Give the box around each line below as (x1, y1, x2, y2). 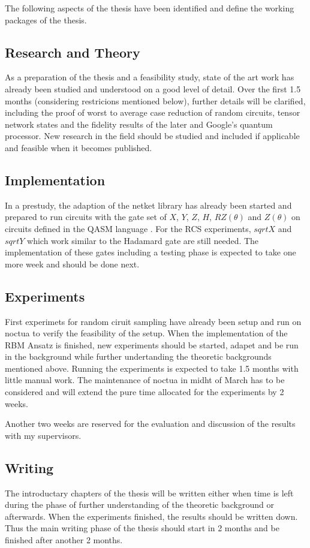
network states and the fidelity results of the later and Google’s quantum (5, 118, 273, 130)
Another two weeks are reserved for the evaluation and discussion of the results (5, 417, 296, 430)
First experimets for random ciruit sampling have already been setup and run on (5, 315, 302, 327)
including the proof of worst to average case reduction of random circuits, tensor (5, 106, 300, 119)
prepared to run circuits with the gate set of (5, 210, 167, 223)
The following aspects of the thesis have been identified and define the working (5, 2, 294, 14)
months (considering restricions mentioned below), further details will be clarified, (5, 94, 306, 107)
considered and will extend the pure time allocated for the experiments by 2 (5, 386, 284, 398)
